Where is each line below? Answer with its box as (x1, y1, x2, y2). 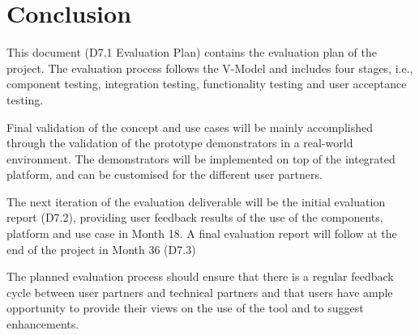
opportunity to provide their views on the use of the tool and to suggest (6, 299, 364, 316)
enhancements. (6, 316, 79, 333)
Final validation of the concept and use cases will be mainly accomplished (6, 118, 373, 135)
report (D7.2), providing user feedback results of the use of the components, (6, 209, 383, 226)
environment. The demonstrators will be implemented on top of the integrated (6, 150, 395, 167)
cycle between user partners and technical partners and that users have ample (6, 283, 393, 300)
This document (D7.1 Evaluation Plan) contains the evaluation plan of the (6, 44, 377, 61)
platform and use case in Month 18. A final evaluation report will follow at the (6, 225, 397, 242)
